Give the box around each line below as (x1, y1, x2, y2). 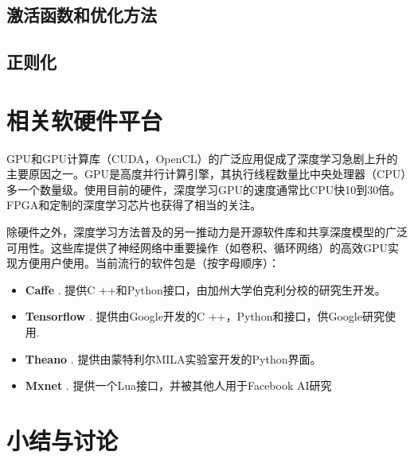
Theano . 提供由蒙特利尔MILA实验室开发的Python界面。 (25, 350, 322, 367)
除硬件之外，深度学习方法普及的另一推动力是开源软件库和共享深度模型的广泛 (6, 224, 408, 240)
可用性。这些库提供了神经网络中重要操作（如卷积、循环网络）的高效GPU (6, 239, 389, 255)
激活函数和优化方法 (6, 2, 157, 27)
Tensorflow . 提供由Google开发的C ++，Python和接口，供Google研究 (25, 308, 385, 325)
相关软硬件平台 (6, 103, 163, 136)
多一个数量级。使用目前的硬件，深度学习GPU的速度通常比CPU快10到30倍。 (6, 181, 401, 197)
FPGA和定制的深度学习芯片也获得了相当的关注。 (6, 196, 262, 213)
